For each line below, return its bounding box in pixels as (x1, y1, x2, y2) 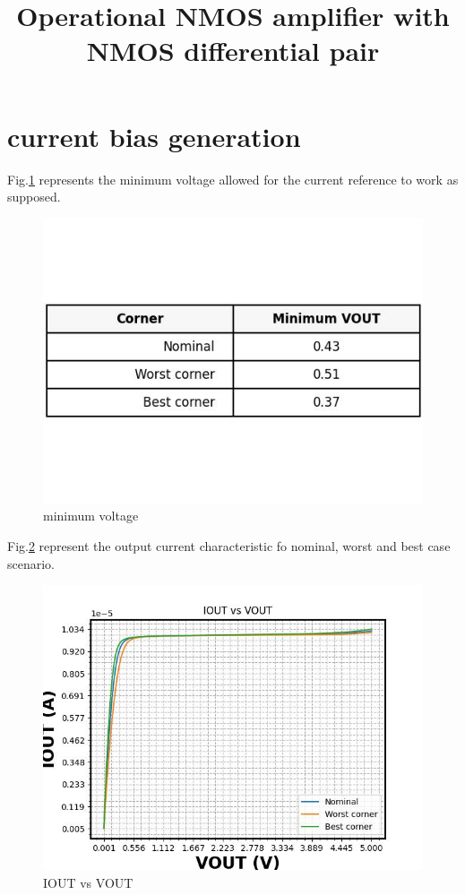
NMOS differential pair (86, 32, 380, 69)
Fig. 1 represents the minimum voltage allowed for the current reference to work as (7, 169, 459, 188)
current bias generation (7, 117, 301, 154)
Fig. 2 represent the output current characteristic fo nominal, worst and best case (7, 537, 451, 555)
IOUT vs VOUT (43, 873, 133, 891)
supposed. (7, 187, 61, 206)
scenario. (7, 554, 56, 572)
